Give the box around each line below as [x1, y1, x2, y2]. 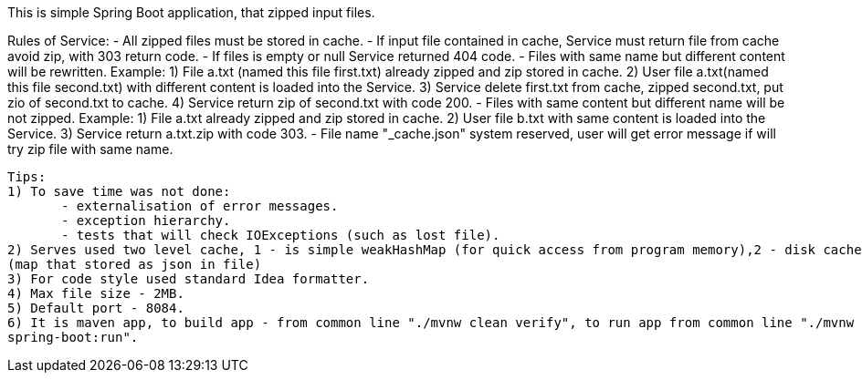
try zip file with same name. [7, 141, 173, 157]
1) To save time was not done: [7, 184, 231, 199]
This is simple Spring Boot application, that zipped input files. [7, 5, 375, 20]
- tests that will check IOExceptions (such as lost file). [61, 228, 500, 242]
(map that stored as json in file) [7, 257, 262, 272]
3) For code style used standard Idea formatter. [7, 272, 370, 286]
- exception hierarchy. [61, 213, 231, 228]
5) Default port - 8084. [7, 301, 184, 315]
